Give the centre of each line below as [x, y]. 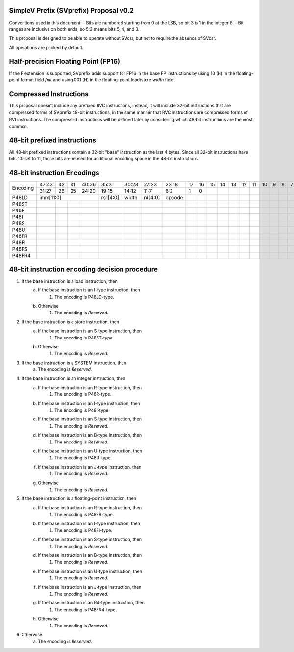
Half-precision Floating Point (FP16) [64, 61]
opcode [174, 198]
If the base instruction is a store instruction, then [70, 322]
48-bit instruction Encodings [54, 173]
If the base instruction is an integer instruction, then [73, 378]
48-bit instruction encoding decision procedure [83, 269]
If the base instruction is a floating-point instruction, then [79, 498]
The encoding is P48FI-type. [84, 530]
